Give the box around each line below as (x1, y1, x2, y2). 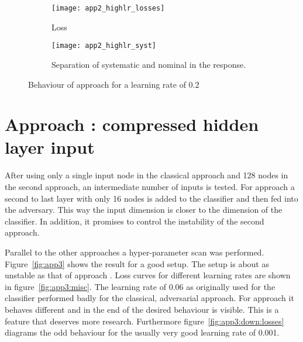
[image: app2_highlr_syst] (51, 42, 156, 50)
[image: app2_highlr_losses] (51, 4, 165, 12)
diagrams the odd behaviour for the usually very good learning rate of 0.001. (5, 326, 280, 338)
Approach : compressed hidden (5, 112, 259, 136)
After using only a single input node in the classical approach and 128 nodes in (5, 169, 288, 181)
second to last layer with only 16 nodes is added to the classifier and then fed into (5, 192, 298, 204)
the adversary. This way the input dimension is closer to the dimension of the (5, 203, 283, 216)
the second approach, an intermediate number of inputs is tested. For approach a (5, 181, 295, 192)
